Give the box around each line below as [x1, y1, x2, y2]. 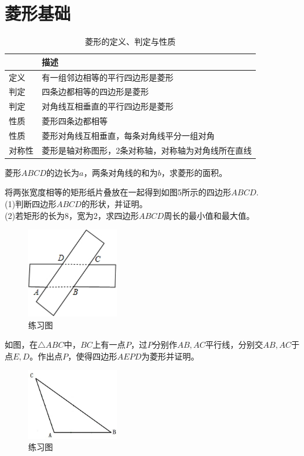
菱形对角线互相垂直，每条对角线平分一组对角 [42, 129, 215, 141]
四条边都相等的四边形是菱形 [42, 85, 149, 98]
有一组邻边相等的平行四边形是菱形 [42, 71, 173, 83]
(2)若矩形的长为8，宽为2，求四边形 [5, 209, 139, 221]
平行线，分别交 [205, 338, 263, 351]
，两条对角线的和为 [83, 166, 158, 178]
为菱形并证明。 [141, 350, 199, 362]
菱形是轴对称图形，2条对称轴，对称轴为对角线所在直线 [42, 144, 252, 156]
